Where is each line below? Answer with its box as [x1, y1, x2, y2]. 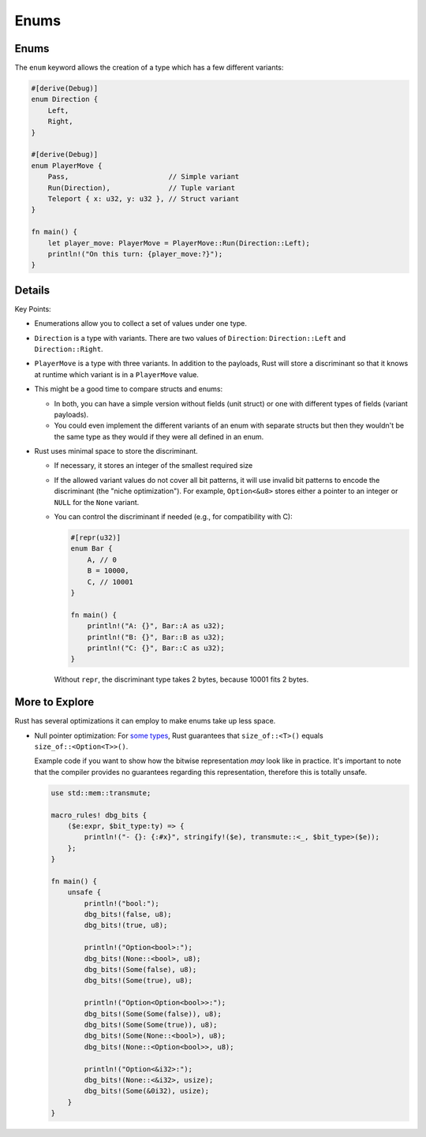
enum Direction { [31, 95, 99, 104]
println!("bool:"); [84, 899, 159, 907]
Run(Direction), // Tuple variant [47, 183, 236, 193]
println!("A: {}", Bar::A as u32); [87, 622, 225, 630]
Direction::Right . [34, 344, 103, 353]
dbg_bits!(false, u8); [84, 910, 173, 919]
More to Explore [14, 695, 95, 709]
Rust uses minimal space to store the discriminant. [34, 447, 199, 456]
